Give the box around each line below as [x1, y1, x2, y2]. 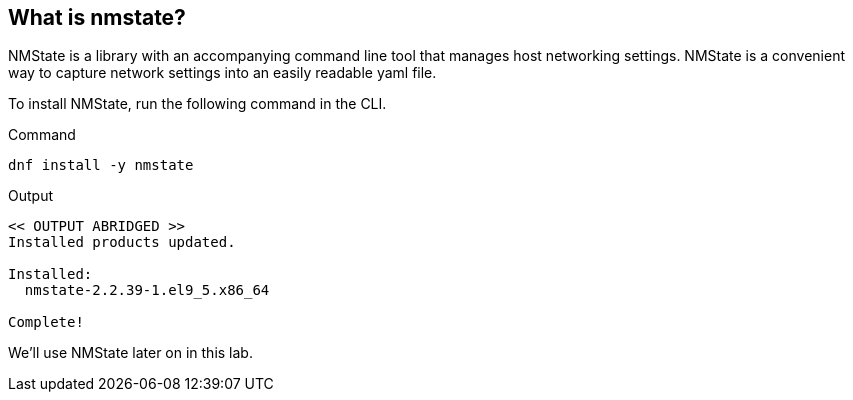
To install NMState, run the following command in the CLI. [8, 95, 387, 113]
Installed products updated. [8, 234, 236, 251]
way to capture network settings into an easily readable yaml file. [8, 64, 437, 82]
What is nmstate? [8, 5, 186, 30]
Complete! [8, 314, 84, 331]
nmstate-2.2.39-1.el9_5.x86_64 [24, 282, 270, 299]
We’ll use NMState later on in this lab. [8, 344, 253, 362]
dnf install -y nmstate [8, 157, 194, 174]
